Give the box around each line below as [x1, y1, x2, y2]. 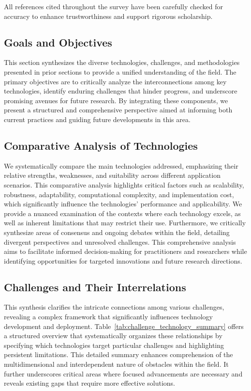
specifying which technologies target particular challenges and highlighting [4, 340, 224, 350]
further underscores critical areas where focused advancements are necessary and [4, 368, 243, 378]
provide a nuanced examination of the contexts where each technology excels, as [4, 208, 241, 218]
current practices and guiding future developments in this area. [4, 114, 191, 124]
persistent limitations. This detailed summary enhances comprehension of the [4, 349, 233, 360]
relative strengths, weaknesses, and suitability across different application [4, 170, 221, 180]
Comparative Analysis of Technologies [4, 138, 198, 153]
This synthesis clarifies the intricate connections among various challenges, [4, 302, 224, 312]
